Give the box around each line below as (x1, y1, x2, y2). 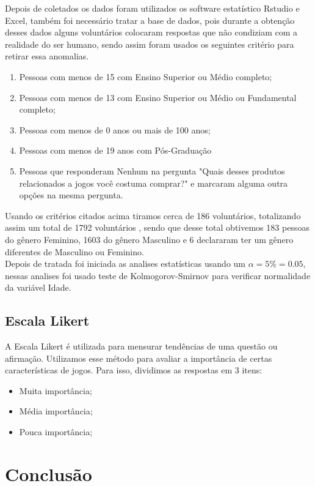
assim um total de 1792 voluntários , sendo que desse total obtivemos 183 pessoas (5, 221, 310, 234)
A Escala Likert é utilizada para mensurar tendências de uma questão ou (5, 340, 278, 353)
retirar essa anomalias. (5, 50, 89, 62)
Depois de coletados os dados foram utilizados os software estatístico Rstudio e (5, 2, 300, 14)
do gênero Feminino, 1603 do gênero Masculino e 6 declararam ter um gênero (5, 233, 294, 245)
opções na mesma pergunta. (19, 189, 123, 201)
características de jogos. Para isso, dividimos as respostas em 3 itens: (5, 364, 262, 376)
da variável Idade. (5, 281, 71, 294)
